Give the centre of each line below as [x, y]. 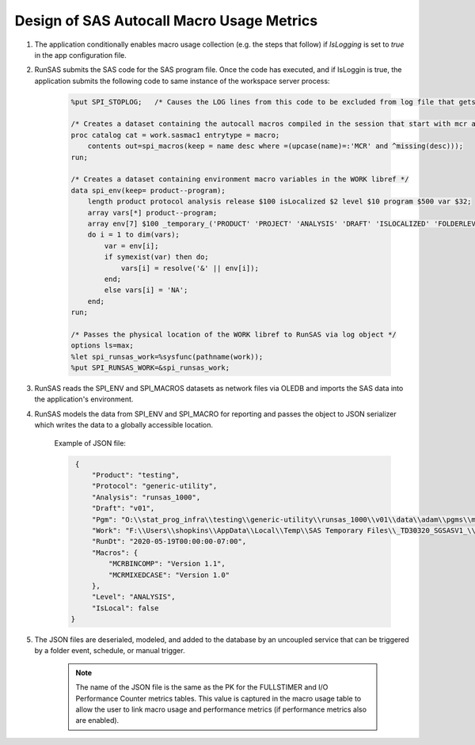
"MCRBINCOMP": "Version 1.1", [167, 564]
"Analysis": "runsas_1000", [146, 497]
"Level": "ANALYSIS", [133, 597]
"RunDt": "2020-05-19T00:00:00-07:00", [169, 542]
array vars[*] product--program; [152, 213]
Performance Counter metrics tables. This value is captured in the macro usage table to [218, 698]
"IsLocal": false [125, 608]
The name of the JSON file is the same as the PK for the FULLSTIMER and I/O [202, 687]
